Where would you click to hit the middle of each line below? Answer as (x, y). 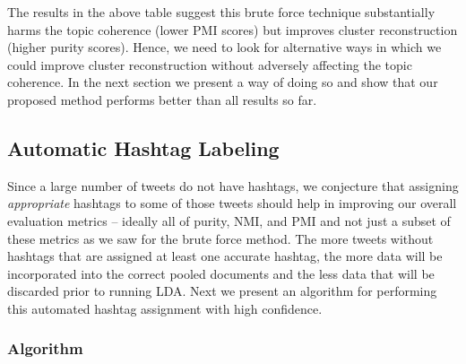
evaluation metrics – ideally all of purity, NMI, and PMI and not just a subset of (229, 220)
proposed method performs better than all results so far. (162, 99)
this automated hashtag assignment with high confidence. (165, 308)
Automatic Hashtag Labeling (143, 147)
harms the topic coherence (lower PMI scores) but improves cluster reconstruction (233, 29)
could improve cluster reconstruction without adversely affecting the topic (210, 64)
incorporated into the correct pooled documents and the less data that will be (221, 273)
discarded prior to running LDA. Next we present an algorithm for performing (222, 291)
